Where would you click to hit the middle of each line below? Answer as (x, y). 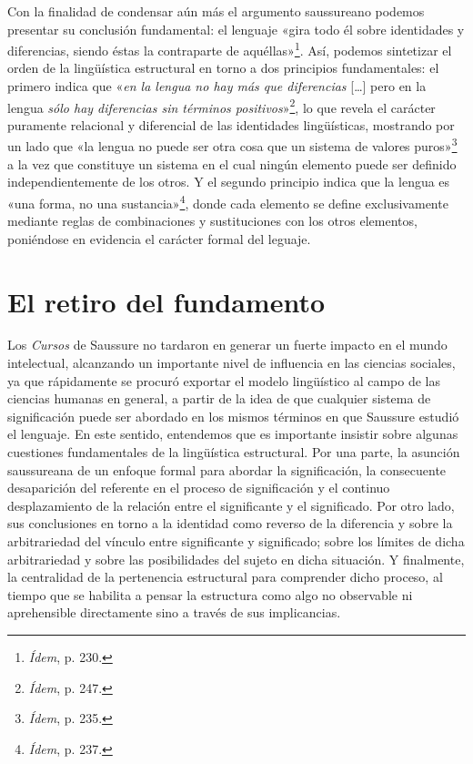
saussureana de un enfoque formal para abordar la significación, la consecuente (227, 469)
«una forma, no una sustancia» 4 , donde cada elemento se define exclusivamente (228, 201)
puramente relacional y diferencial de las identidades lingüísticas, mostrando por (231, 124)
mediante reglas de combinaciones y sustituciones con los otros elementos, (212, 221)
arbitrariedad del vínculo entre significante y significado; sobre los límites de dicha (236, 541)
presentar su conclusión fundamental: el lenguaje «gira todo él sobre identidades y (236, 29)
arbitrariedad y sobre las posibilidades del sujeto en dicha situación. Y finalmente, (236, 559)
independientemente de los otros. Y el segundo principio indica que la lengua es (229, 182)
